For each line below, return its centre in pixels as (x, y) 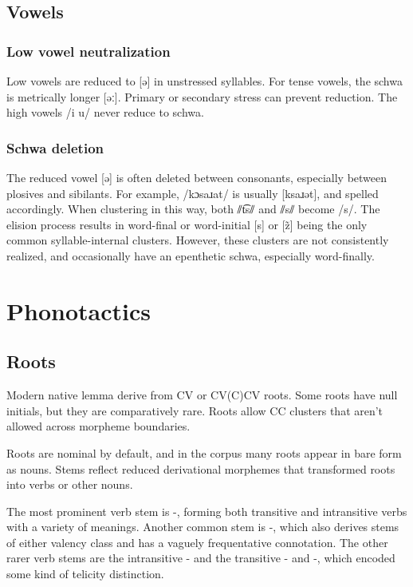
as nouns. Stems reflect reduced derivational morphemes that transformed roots (201, 468)
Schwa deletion (55, 147)
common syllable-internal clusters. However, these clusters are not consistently (198, 240)
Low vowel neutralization (88, 51)
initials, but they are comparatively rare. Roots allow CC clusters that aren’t (195, 410)
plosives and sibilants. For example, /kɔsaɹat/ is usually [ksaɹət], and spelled (193, 193)
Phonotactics (79, 310)
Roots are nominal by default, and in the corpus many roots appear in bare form (204, 452)
